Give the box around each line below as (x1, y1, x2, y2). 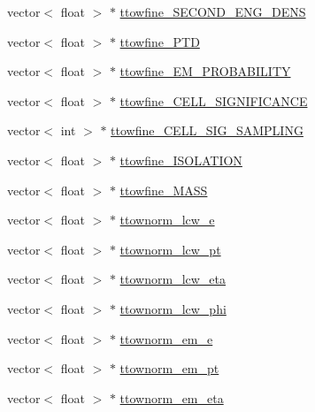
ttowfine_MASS (119, 180, 208, 199)
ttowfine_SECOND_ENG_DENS (119, 3, 306, 20)
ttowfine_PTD (119, 32, 200, 50)
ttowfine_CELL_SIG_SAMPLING (111, 121, 303, 140)
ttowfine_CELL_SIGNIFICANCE (119, 91, 308, 110)
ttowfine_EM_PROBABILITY (119, 62, 291, 80)
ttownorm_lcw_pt (119, 240, 221, 258)
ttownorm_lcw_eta (119, 270, 227, 288)
